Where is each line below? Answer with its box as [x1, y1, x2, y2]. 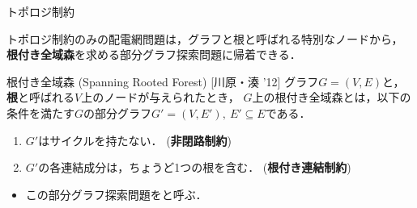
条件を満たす [6, 104, 74, 121]
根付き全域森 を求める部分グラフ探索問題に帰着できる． [6, 46, 301, 63]
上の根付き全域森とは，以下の [252, 89, 411, 106]
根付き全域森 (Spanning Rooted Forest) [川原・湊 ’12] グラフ [6, 73, 319, 89]
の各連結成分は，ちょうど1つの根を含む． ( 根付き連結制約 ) [38, 159, 351, 176]
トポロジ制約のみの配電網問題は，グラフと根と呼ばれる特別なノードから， [6, 30, 403, 47]
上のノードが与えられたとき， [81, 89, 240, 106]
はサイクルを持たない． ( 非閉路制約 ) [38, 131, 232, 148]
